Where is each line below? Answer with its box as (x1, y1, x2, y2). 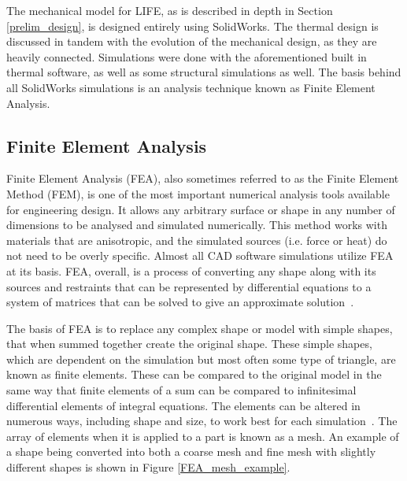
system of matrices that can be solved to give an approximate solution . (6, 294, 354, 310)
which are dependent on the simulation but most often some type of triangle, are (6, 350, 396, 367)
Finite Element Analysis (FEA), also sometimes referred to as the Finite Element (6, 170, 399, 187)
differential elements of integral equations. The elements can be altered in (6, 397, 361, 413)
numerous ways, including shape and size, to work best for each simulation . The (6, 413, 398, 429)
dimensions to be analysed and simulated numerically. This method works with (6, 216, 387, 233)
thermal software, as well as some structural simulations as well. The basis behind (6, 64, 401, 80)
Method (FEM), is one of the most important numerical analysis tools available (6, 185, 390, 202)
